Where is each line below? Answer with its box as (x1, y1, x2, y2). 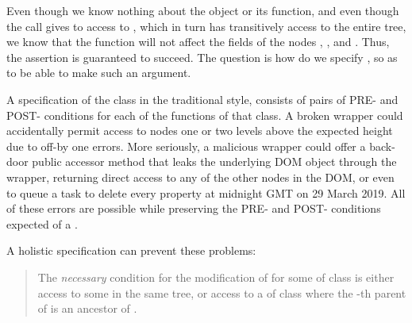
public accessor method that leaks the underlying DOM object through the (32, 153, 397, 170)
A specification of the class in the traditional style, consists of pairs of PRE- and (6, 90, 399, 107)
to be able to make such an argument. (6, 64, 191, 81)
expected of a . (6, 215, 78, 232)
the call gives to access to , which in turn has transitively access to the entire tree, (6, 17, 406, 34)
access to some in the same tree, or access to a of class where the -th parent (37, 284, 406, 301)
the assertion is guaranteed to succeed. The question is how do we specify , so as (6, 48, 398, 65)
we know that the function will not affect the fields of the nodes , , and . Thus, (6, 33, 390, 50)
